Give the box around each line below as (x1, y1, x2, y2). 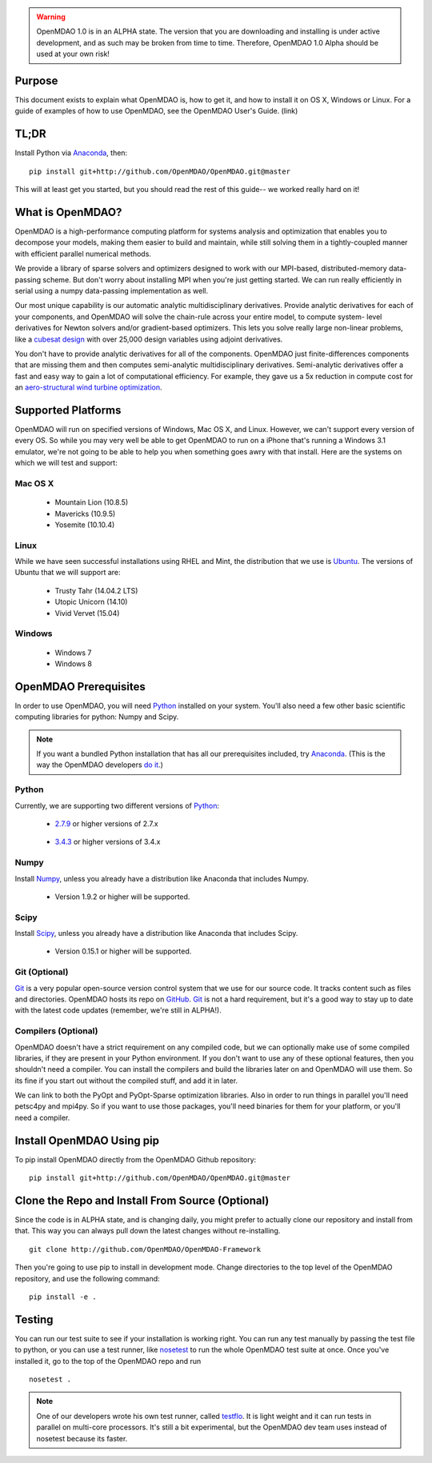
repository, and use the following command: (14, 1273, 160, 1283)
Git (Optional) (14, 966, 69, 977)
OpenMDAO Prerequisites (14, 680, 146, 694)
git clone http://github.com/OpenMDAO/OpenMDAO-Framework (29, 1245, 262, 1253)
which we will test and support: (14, 458, 118, 468)
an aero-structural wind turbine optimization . (14, 382, 162, 392)
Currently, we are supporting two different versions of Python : (14, 801, 220, 810)
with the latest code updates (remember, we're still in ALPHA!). (14, 1005, 222, 1015)
